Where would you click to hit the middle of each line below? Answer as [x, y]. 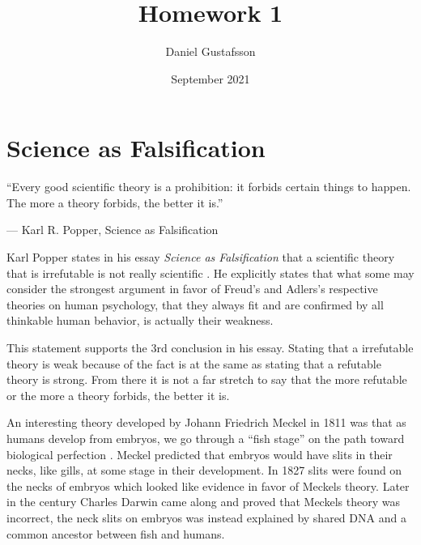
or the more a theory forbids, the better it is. [118, 395]
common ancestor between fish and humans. [116, 533]
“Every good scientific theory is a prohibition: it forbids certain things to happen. [209, 187]
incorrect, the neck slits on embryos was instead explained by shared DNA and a [206, 517]
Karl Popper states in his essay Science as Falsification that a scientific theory [201, 257]
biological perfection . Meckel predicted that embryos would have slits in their [200, 454]
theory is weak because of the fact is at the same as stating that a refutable [194, 363]
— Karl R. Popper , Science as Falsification [113, 230]
